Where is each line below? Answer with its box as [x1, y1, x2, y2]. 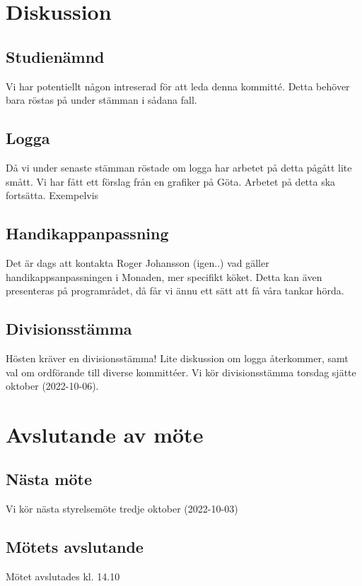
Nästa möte [6, 468, 92, 490]
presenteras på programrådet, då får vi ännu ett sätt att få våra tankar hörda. [6, 283, 344, 298]
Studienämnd [6, 45, 105, 67]
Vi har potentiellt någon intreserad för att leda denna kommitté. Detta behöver [6, 78, 350, 93]
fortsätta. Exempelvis [6, 188, 99, 203]
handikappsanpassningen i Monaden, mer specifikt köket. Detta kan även [6, 269, 322, 284]
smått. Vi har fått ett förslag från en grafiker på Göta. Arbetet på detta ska [6, 174, 336, 189]
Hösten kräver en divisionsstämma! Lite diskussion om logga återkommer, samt [6, 350, 349, 365]
